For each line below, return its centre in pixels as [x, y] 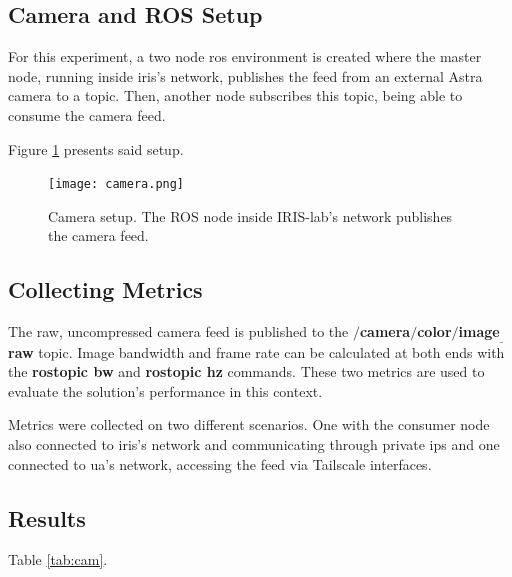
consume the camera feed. [87, 114]
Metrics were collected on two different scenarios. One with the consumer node [249, 424]
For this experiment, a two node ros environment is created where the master [245, 56]
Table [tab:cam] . [58, 559]
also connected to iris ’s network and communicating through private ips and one [254, 444]
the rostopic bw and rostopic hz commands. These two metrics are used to [246, 371]
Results [47, 517]
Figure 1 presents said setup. [96, 148]
